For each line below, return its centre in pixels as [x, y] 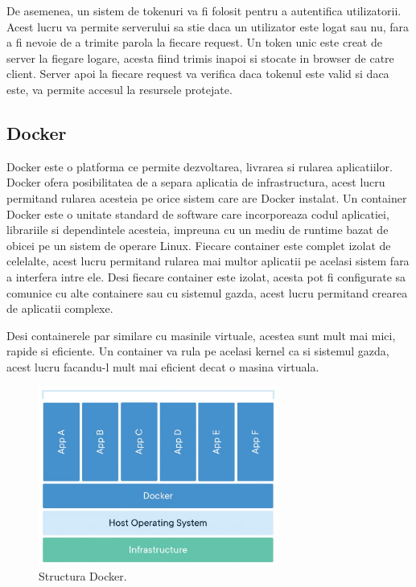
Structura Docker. [83, 576]
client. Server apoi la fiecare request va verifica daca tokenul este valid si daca [198, 74]
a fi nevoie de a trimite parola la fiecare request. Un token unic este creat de [194, 42]
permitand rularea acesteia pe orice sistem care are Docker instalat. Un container [207, 197]
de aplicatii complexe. [60, 308]
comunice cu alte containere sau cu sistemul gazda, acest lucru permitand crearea [207, 292]
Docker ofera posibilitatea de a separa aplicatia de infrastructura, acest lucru [196, 182]
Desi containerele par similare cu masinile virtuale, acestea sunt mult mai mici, [201, 335]
